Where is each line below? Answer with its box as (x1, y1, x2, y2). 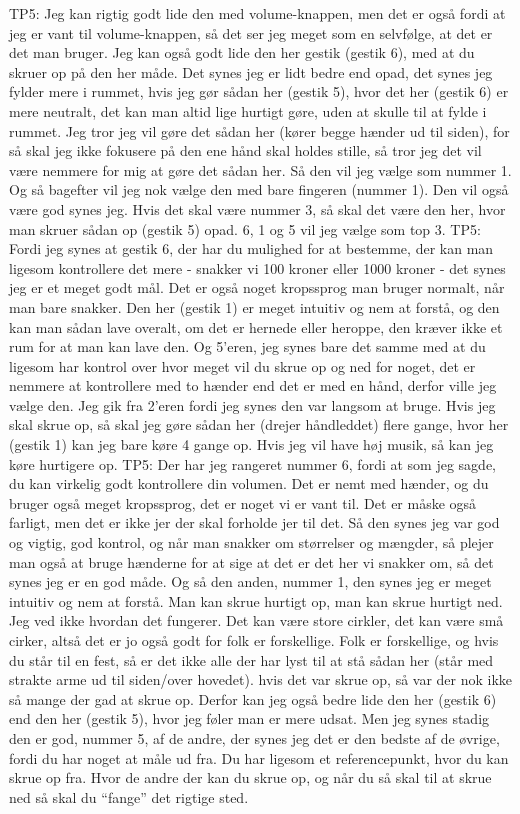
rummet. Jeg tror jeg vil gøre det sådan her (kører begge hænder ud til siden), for (9, 120, 510, 141)
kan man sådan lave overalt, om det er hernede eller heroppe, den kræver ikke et (9, 316, 503, 337)
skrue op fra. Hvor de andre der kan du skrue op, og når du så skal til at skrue (9, 767, 492, 788)
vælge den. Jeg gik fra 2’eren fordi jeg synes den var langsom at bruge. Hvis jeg (9, 394, 496, 415)
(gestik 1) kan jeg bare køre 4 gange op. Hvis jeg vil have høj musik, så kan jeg (9, 434, 494, 455)
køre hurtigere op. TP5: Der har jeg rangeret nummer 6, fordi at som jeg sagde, (9, 453, 496, 474)
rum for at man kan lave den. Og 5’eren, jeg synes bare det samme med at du (9, 336, 486, 357)
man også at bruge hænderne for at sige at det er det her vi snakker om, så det (9, 551, 494, 572)
